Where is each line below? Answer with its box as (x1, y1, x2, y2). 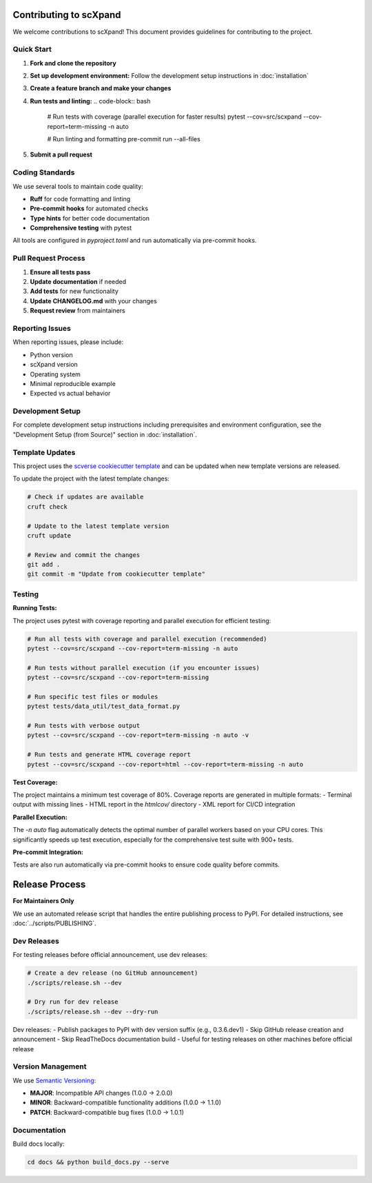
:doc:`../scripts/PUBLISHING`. (12, 919, 96, 927)
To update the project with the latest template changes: (12, 474, 170, 483)
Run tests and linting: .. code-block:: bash (30, 97, 151, 105)
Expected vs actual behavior (30, 390, 111, 398)
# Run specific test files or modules (27, 693, 158, 700)
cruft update (27, 532, 72, 539)
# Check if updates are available (27, 493, 144, 501)
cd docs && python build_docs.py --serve (27, 1158, 169, 1166)
